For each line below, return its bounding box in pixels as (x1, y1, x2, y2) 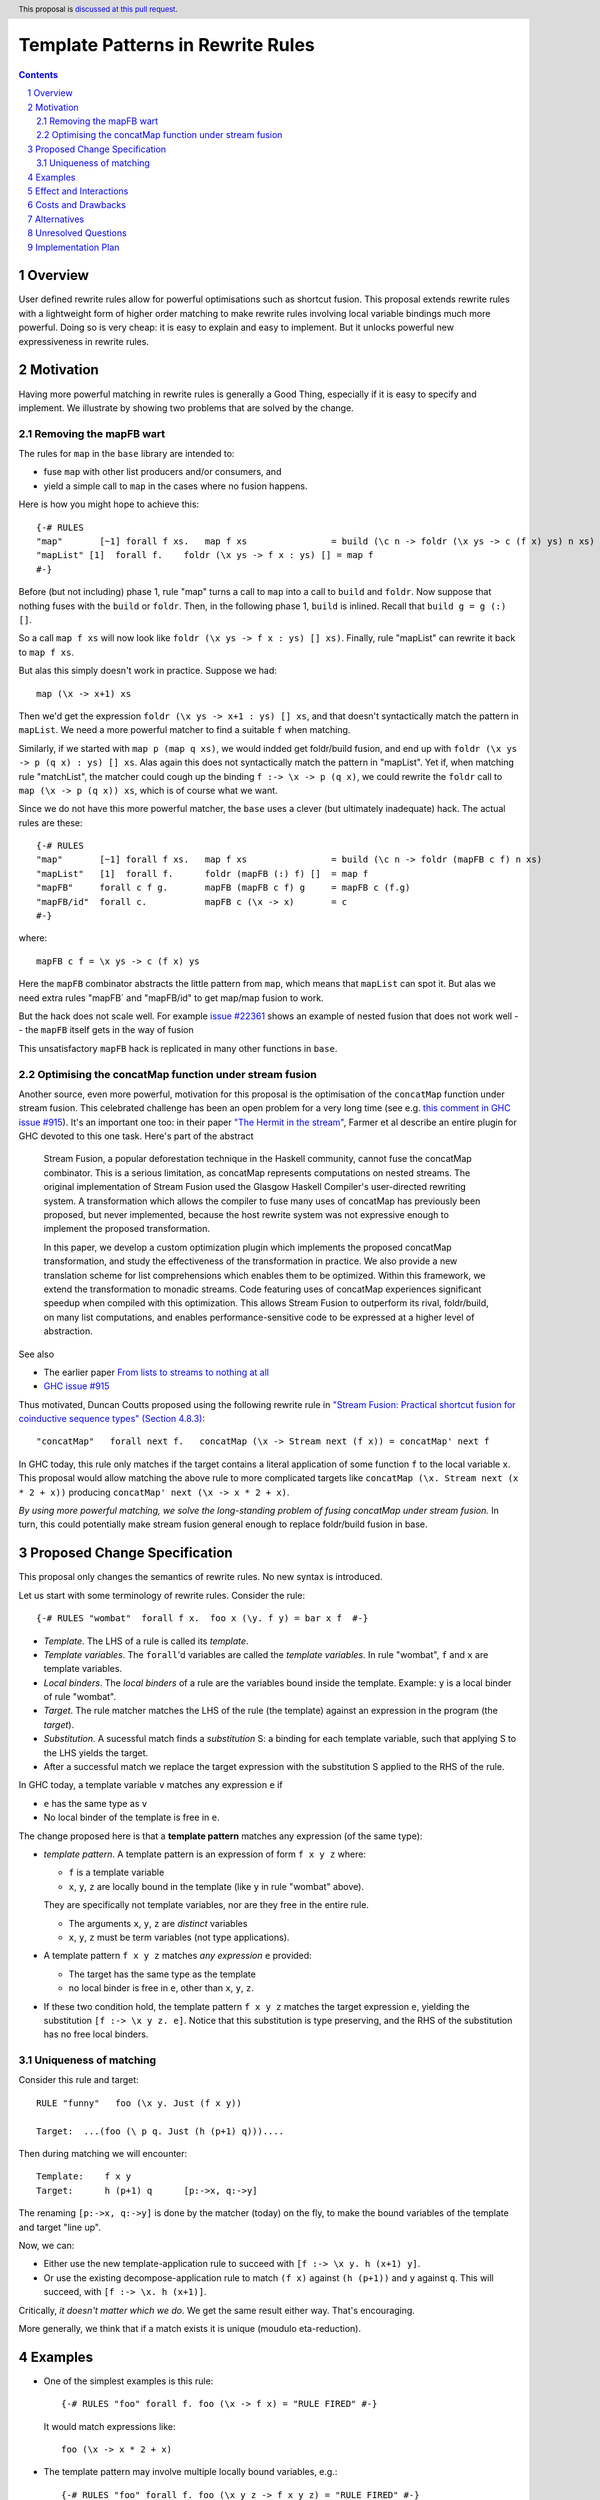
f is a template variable (68, 1866, 165, 1879)
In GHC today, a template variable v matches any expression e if (18, 1779, 284, 1791)
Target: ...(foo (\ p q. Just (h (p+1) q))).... (36, 2125, 285, 2137)
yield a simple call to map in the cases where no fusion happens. (43, 480, 309, 492)
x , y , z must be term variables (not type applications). (68, 1931, 290, 1943)
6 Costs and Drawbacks (27, 199, 127, 211)
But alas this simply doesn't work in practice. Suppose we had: (18, 665, 277, 677)
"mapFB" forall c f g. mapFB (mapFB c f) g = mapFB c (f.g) (36, 882, 411, 894)
